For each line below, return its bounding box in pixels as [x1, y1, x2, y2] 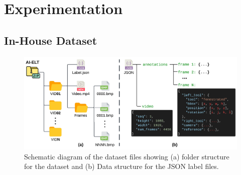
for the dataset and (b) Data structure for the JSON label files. [24, 161, 219, 171]
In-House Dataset [4, 32, 97, 48]
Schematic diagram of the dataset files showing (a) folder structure [24, 151, 229, 161]
